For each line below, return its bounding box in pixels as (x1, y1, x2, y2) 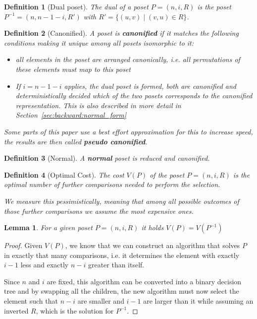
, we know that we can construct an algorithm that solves (65, 240, 240, 251)
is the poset (197, 1, 232, 11)
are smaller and (77, 296, 124, 306)
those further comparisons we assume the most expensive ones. (4, 205, 194, 216)
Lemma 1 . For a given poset (4, 222, 93, 233)
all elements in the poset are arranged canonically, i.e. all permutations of (15, 54, 240, 64)
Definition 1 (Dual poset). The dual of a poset (4, 1, 149, 11)
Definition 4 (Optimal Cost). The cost (4, 169, 124, 180)
